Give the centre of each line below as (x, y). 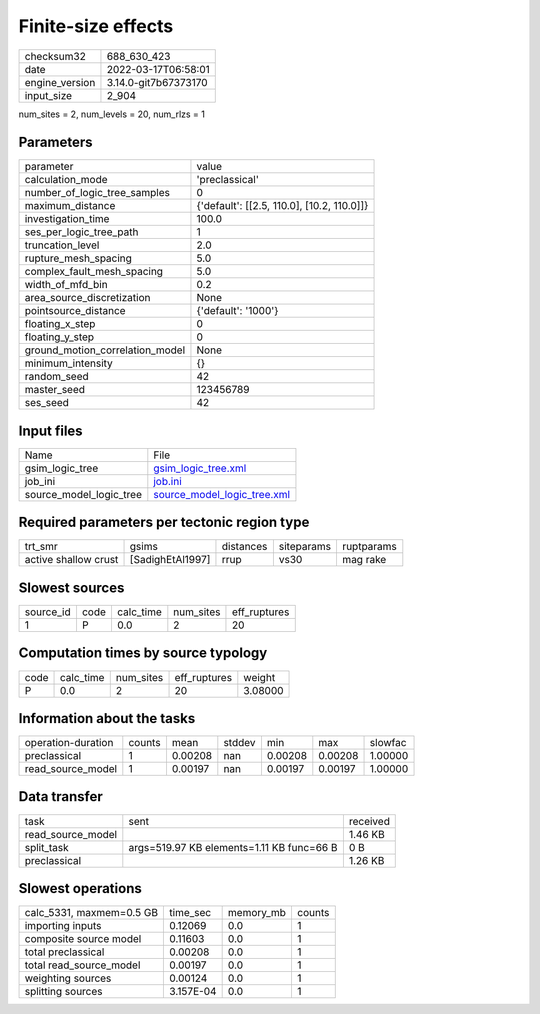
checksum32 (55, 56)
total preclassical (64, 952)
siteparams (305, 547)
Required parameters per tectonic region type (164, 522)
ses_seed (47, 403)
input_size (48, 95)
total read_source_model (82, 965)
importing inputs (63, 926)
